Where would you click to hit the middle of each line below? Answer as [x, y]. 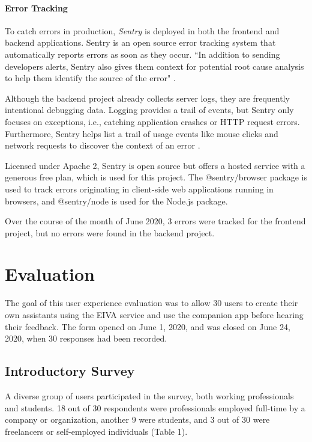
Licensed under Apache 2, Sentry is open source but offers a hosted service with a [155, 165]
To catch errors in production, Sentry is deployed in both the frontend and [142, 30]
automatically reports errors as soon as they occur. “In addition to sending [142, 54]
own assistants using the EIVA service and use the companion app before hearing [154, 315]
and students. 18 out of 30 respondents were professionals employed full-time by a [155, 407]
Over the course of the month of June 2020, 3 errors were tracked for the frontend [155, 221]
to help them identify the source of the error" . [90, 78]
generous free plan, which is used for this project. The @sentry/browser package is [156, 177]
